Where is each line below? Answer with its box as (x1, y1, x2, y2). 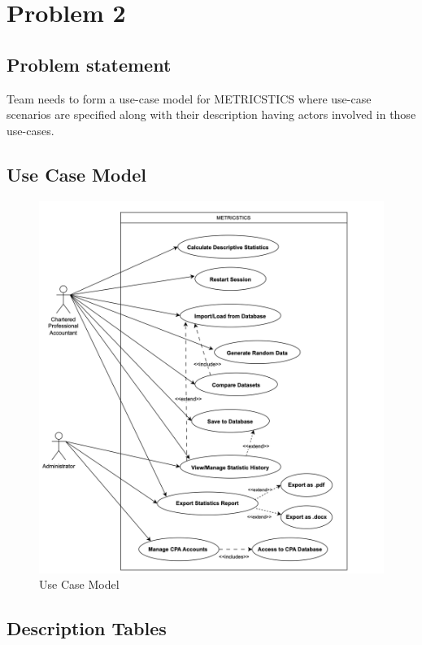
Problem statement (7, 51, 172, 77)
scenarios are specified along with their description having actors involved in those (7, 106, 416, 123)
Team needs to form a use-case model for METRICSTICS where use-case (7, 90, 372, 107)
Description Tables (7, 616, 167, 641)
